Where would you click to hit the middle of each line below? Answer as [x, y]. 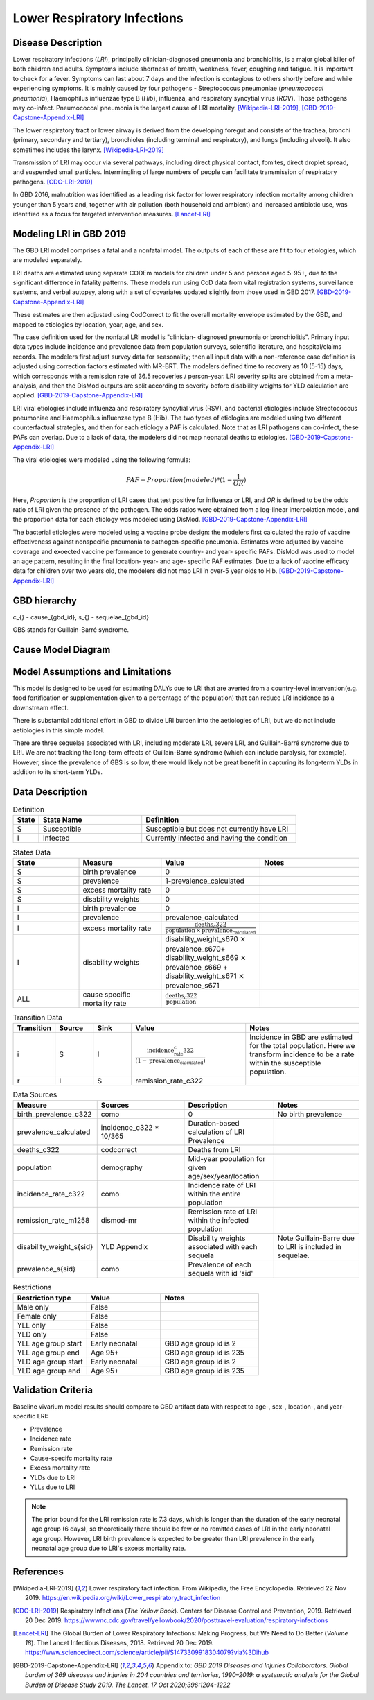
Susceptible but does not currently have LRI [217, 829]
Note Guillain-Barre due [316, 1238]
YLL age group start [50, 1343]
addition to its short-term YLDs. [58, 772]
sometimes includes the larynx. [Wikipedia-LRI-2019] [88, 150]
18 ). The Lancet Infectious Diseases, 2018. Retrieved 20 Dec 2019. [119, 1642]
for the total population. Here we [302, 1045]
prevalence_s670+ [195, 949]
